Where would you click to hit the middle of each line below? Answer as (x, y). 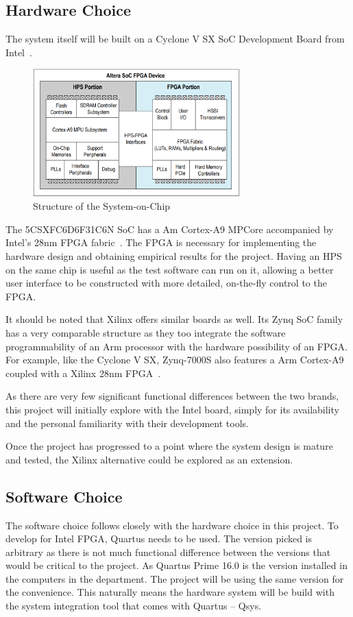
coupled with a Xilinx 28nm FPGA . (83, 373)
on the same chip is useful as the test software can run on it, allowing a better (170, 269)
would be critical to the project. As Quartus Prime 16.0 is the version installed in (176, 565)
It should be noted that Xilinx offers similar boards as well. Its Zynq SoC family (174, 319)
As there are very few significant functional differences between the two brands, (172, 396)
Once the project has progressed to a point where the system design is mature (169, 446)
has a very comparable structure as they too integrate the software (146, 332)
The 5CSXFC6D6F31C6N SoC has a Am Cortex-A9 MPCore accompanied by (170, 229)
